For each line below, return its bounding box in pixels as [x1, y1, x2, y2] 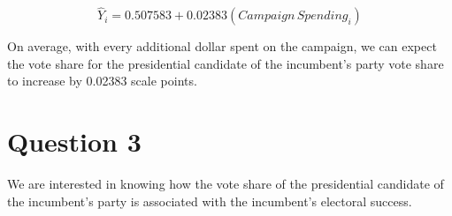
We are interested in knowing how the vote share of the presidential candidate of [7, 175, 444, 193]
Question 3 [7, 123, 142, 160]
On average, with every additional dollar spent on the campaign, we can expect [7, 37, 437, 56]
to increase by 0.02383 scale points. [7, 71, 197, 90]
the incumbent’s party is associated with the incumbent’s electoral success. [7, 191, 412, 210]
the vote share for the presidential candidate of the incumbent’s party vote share [7, 54, 444, 72]
